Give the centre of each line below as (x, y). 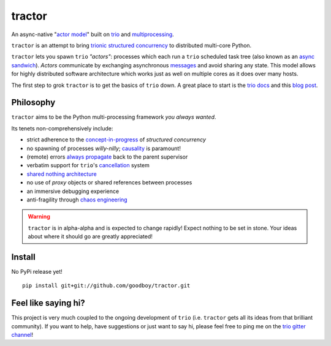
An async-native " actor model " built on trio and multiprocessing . (93, 34)
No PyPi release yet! (37, 272)
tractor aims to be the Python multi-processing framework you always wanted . (114, 117)
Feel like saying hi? (48, 303)
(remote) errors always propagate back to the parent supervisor (107, 157)
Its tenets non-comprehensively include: (62, 128)
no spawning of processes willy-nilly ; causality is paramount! (104, 148)
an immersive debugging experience (73, 191)
